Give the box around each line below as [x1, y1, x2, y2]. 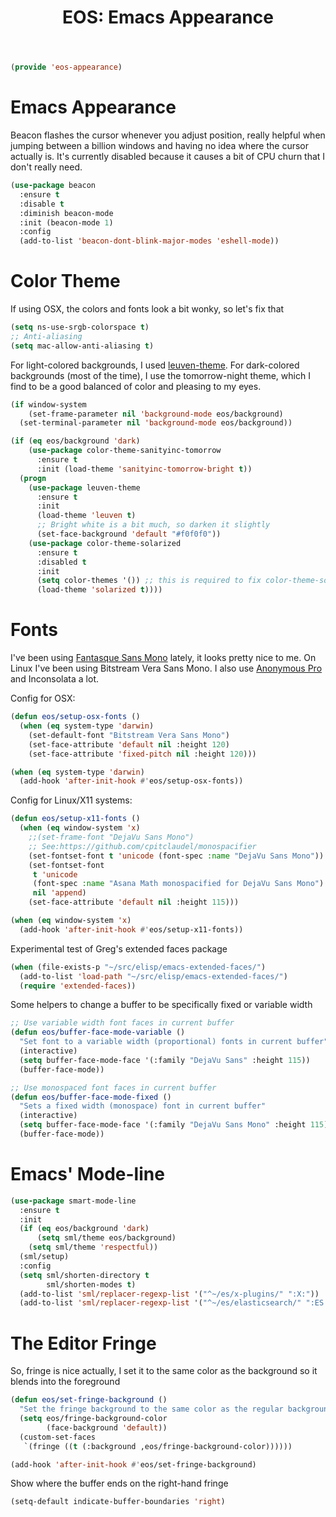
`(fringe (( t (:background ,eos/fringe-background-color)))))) [23, 1441, 293, 1451]
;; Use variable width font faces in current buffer [10, 1018, 235, 1028]
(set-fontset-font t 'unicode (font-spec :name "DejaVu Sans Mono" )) [28, 851, 325, 861]
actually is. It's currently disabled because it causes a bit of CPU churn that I [10, 151, 326, 162]
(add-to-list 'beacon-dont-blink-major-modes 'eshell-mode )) [19, 236, 280, 246]
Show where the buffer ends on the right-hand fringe [10, 1477, 229, 1490]
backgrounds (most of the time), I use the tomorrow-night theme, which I [10, 369, 311, 381]
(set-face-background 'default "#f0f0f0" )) [36, 529, 222, 540]
